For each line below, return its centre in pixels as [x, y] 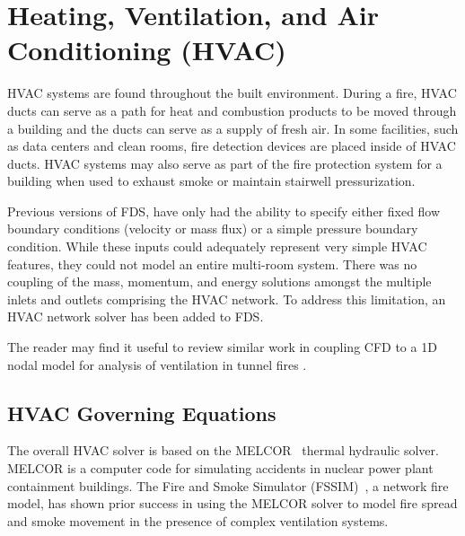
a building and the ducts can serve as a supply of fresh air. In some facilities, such [233, 128]
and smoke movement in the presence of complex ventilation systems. [198, 520]
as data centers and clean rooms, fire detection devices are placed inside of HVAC [232, 146]
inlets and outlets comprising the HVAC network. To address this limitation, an [227, 299]
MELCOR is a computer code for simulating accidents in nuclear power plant [220, 468]
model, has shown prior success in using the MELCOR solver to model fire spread [232, 503]
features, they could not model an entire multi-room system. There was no [212, 264]
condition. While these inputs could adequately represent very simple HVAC [217, 246]
